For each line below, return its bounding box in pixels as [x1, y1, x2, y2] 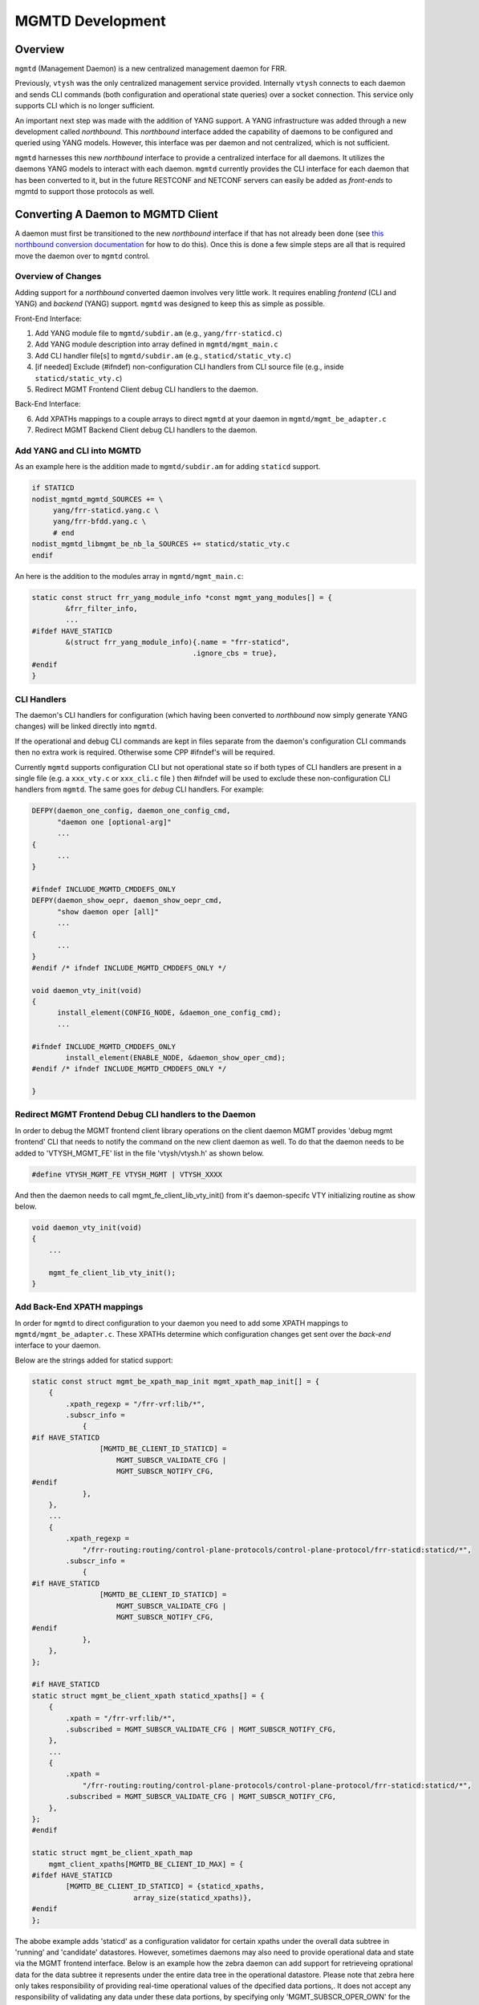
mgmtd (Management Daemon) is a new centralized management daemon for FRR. [14, 64, 287, 74]
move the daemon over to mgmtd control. [14, 251, 150, 261]
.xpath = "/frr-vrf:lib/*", [65, 1713, 177, 1723]
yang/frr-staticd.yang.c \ [52, 506, 160, 515]
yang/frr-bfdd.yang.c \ [52, 517, 147, 526]
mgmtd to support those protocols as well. [14, 186, 156, 196]
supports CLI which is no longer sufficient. [14, 101, 156, 111]
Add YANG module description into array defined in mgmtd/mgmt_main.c [35, 339, 278, 349]
